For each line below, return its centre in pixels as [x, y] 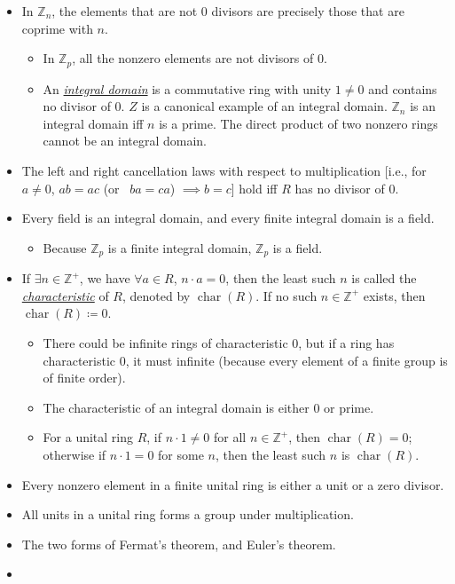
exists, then [394, 295]
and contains [403, 88]
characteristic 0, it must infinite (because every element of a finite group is [245, 360]
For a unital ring [88, 437]
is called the [384, 278]
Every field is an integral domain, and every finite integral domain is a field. [228, 218]
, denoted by [157, 295]
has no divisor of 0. [347, 188]
